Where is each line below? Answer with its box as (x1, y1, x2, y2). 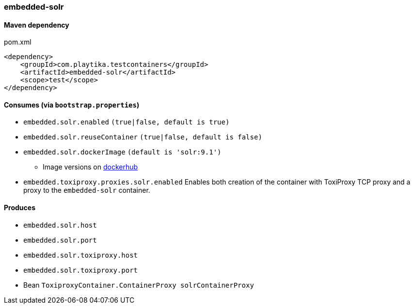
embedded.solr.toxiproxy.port (23, 266, 138, 274)
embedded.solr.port (23, 236, 97, 244)
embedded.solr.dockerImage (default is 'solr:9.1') (23, 148, 222, 156)
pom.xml (4, 38, 32, 46)
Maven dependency (4, 20, 69, 29)
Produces (4, 203, 35, 212)
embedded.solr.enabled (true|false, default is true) (23, 118, 230, 126)
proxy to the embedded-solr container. (23, 186, 150, 195)
